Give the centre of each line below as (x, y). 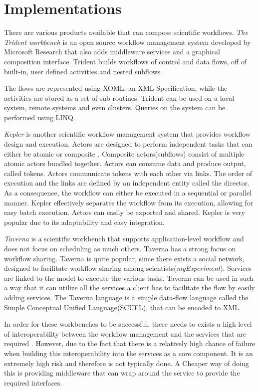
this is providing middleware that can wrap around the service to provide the (122, 373)
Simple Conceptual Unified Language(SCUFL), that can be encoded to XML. (123, 307)
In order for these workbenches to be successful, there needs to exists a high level (128, 324)
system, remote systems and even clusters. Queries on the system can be (115, 107)
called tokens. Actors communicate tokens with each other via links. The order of (128, 173)
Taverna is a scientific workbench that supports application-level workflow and (124, 239)
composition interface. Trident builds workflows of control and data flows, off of (126, 61)
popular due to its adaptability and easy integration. (84, 222)
